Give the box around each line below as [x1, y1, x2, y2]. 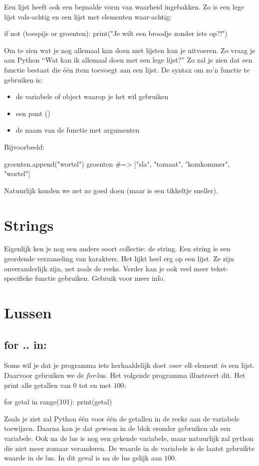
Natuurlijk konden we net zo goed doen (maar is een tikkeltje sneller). [4, 185, 218, 195]
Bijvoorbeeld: [4, 141, 45, 152]
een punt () [15, 108, 50, 118]
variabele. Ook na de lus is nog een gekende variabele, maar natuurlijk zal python [4, 432, 254, 443]
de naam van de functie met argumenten [15, 125, 140, 135]
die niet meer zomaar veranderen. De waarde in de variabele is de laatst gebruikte [4, 442, 255, 453]
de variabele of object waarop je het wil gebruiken [15, 91, 169, 102]
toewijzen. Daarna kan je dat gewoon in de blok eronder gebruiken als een [4, 423, 231, 433]
